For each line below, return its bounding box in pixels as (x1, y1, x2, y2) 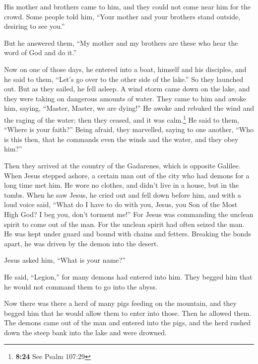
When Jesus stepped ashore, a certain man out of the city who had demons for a (4, 170, 250, 180)
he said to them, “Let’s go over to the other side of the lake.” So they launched (4, 73, 244, 84)
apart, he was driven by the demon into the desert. (4, 238, 159, 248)
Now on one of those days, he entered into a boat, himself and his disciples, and (4, 64, 247, 74)
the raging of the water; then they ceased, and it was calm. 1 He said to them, (4, 113, 239, 125)
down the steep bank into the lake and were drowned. (4, 327, 167, 337)
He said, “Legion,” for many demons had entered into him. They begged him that (4, 271, 253, 282)
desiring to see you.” (4, 21, 65, 31)
